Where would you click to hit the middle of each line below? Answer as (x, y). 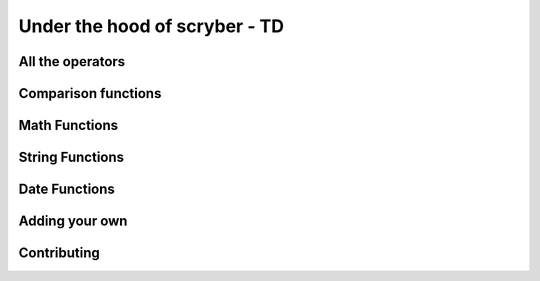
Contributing (59, 253)
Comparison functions (90, 93)
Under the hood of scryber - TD (151, 26)
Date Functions (66, 189)
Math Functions (68, 125)
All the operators (72, 61)
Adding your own (73, 221)
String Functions (71, 157)
